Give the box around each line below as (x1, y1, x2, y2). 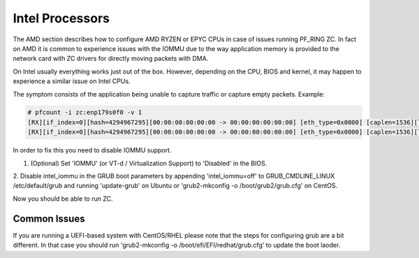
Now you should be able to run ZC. (13, 194, 113, 203)
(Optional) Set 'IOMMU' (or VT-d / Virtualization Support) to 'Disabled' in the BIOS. (30, 159, 267, 167)
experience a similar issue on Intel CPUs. (13, 77, 131, 85)
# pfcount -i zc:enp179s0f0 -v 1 (27, 108, 142, 117)
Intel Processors (13, 10, 110, 26)
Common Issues (13, 213, 85, 224)
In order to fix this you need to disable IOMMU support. (13, 146, 172, 155)
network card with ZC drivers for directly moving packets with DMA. (13, 55, 209, 63)
